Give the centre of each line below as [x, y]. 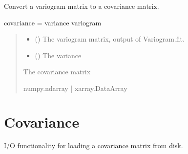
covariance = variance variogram [53, 22]
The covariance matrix [57, 72]
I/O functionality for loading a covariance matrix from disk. [94, 145]
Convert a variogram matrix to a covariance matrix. [82, 6]
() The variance [58, 55]
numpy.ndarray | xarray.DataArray [75, 88]
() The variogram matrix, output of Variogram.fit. [110, 39]
